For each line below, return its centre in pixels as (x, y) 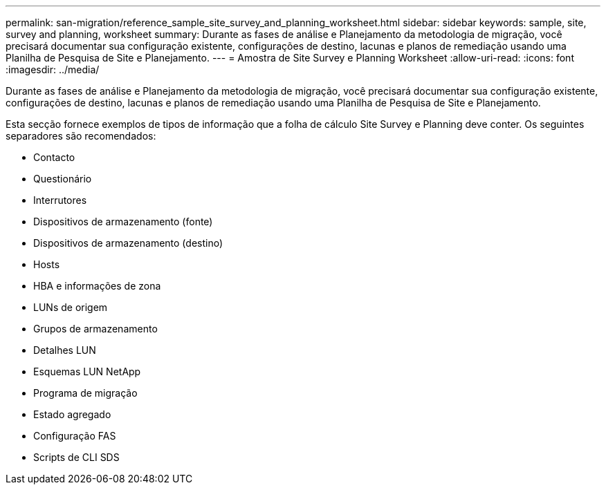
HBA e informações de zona (97, 286)
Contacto (54, 157)
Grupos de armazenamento (95, 329)
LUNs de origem (71, 307)
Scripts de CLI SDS (76, 457)
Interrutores (60, 200)
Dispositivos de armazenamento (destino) (128, 243)
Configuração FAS (75, 436)
